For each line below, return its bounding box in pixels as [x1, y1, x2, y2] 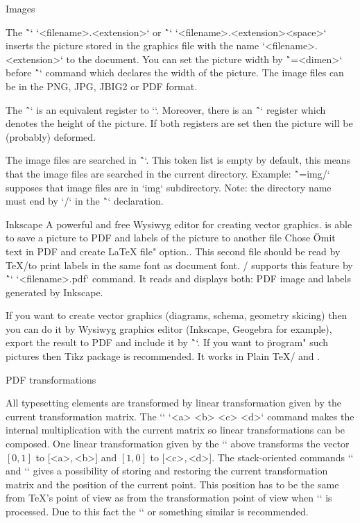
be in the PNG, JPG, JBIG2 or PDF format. [6, 78, 198, 93]
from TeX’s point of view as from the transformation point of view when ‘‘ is [6, 490, 332, 505]
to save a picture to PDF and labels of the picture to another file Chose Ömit [6, 230, 336, 245]
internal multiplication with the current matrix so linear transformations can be [6, 422, 345, 437]
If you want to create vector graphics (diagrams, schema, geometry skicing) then [6, 308, 348, 323]
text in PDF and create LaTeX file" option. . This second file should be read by [6, 243, 341, 258]
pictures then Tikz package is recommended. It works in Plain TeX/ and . [6, 349, 320, 363]
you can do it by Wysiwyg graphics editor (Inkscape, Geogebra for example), [6, 321, 332, 336]
